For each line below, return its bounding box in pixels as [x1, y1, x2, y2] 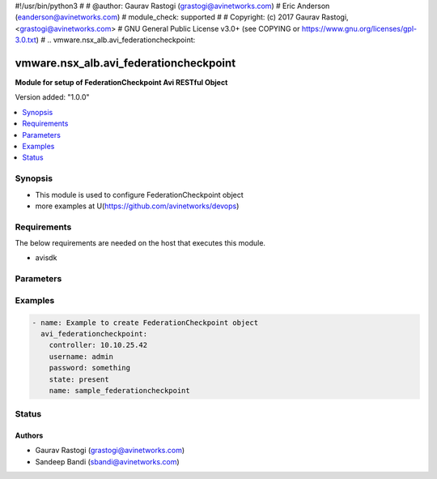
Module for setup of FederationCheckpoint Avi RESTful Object [15, 78, 228, 88]
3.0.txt [15, 35, 36, 45]
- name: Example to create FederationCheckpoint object [32, 318, 259, 327]
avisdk [35, 253, 57, 263]
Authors [15, 430, 44, 441]
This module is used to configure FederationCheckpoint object [35, 190, 244, 199]
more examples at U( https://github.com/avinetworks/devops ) [35, 201, 240, 211]
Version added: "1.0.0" [15, 92, 90, 102]
